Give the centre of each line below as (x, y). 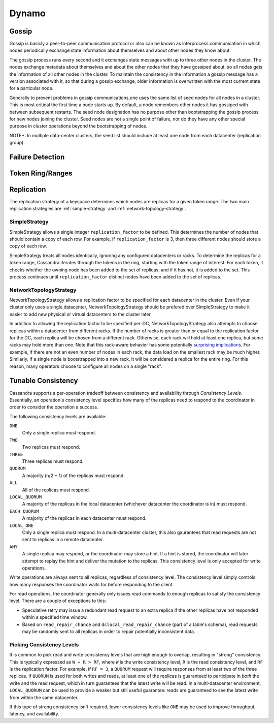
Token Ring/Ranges (41, 173)
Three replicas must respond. (53, 461)
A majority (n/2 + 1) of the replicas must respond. (74, 476)
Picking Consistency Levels (44, 644)
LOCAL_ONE (22, 525)
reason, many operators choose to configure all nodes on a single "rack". (86, 366)
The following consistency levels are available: (58, 416)
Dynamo (27, 13)
